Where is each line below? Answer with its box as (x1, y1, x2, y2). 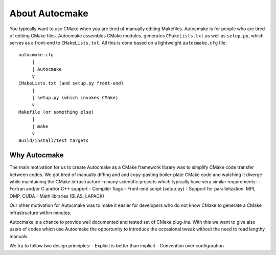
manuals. (9, 233, 29, 239)
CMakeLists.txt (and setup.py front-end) (18, 80, 124, 87)
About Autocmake (9, 8, 89, 19)
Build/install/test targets (18, 138, 89, 143)
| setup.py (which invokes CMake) (32, 95, 119, 101)
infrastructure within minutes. (9, 209, 72, 216)
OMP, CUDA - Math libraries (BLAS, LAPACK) (9, 193, 105, 199)
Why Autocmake (9, 151, 64, 160)
